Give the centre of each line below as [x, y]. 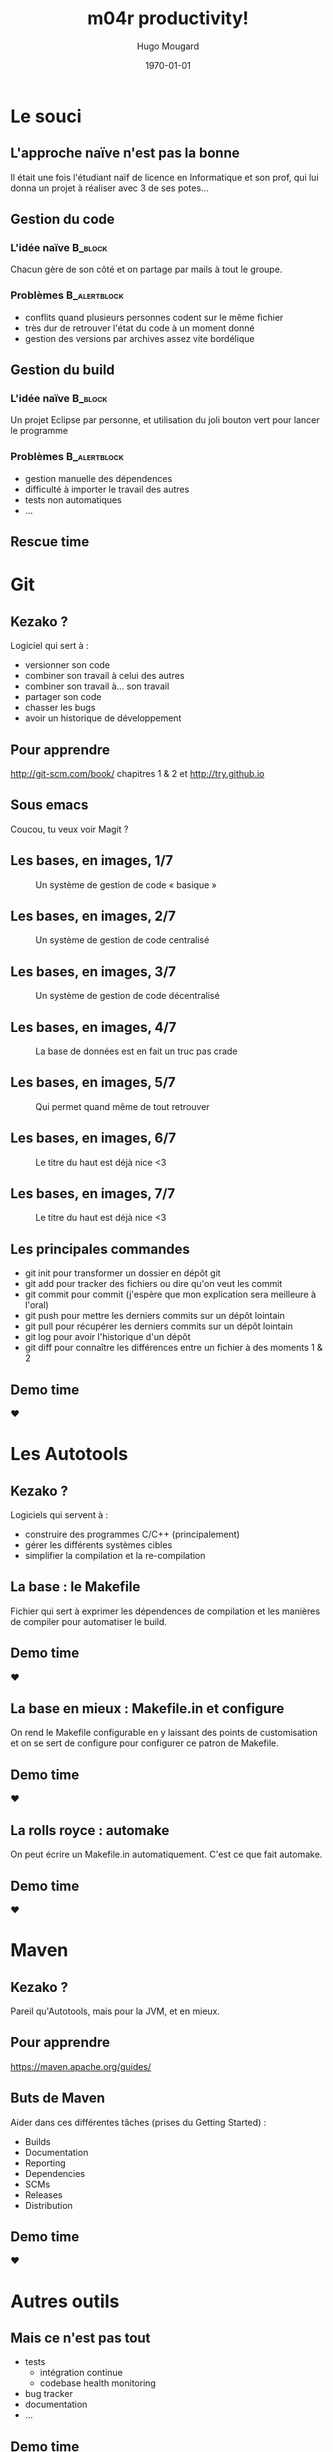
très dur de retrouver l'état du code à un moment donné [139, 328]
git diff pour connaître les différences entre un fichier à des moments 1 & [173, 1348]
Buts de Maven [58, 2098]
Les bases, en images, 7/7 [93, 1193]
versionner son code [67, 665]
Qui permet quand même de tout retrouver [122, 1106]
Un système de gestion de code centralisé [122, 940]
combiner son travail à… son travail [97, 686]
